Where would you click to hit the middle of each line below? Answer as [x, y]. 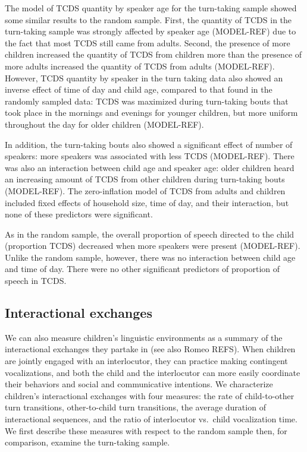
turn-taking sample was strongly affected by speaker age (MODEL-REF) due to [151, 31]
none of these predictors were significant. [79, 214]
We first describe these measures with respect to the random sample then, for [146, 430]
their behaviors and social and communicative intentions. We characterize [139, 384]
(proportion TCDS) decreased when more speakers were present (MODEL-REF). [153, 246]
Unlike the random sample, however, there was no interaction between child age [150, 257]
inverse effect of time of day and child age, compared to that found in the [139, 89]
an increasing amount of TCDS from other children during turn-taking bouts [145, 179]
